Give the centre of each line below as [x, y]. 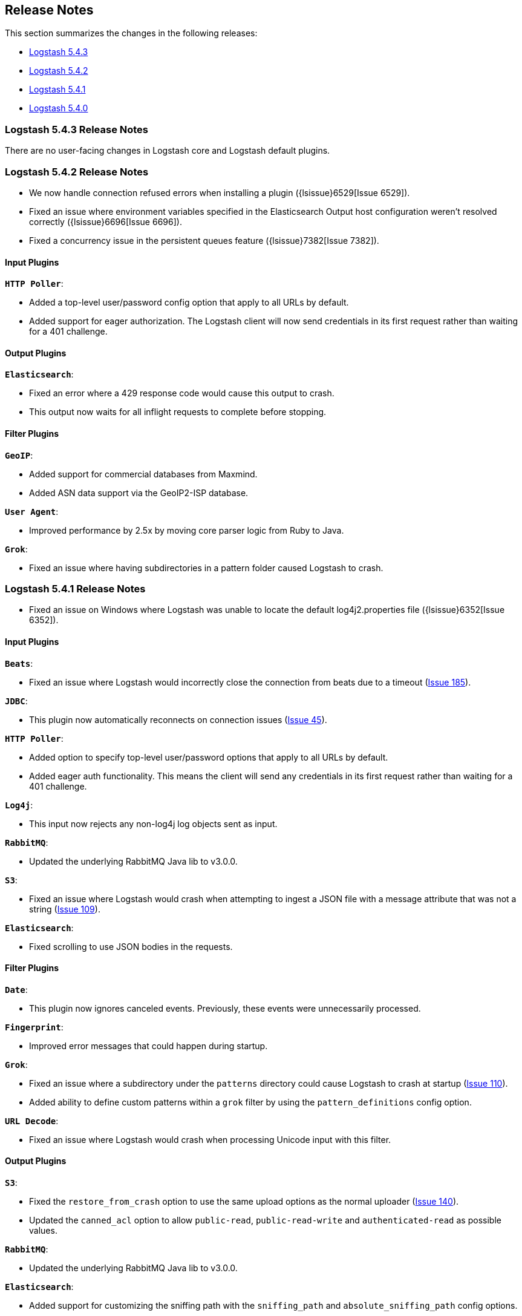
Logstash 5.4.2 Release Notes [77, 172]
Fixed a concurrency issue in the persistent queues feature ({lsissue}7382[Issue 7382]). [204, 240]
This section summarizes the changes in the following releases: [131, 33]
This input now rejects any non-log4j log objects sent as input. [153, 823]
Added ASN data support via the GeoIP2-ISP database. [139, 493]
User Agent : [32, 511]
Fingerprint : [34, 1027]
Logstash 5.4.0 [59, 108]
